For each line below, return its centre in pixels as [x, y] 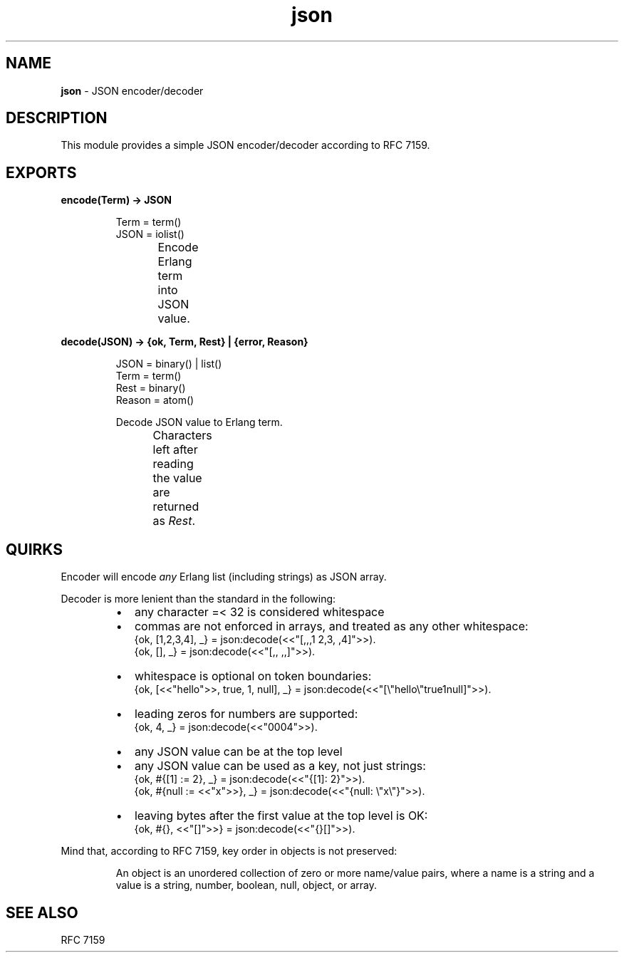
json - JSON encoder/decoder [132, 90]
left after [175, 450]
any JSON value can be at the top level [238, 752]
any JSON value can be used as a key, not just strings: [280, 766]
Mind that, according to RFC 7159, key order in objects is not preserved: [229, 851]
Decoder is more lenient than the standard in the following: [198, 599]
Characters [182, 436]
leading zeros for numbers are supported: [246, 714]
